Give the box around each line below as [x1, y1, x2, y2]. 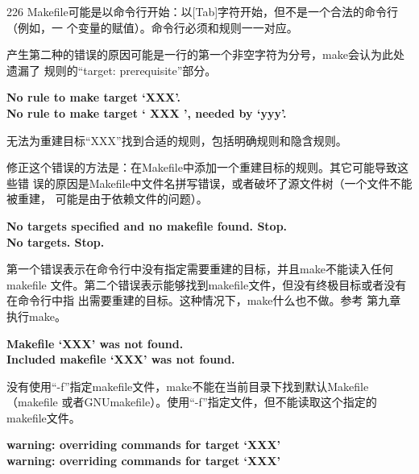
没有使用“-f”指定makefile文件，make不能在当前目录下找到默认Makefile [6, 377, 369, 394]
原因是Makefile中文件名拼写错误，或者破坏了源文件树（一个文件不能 [55, 174, 413, 191]
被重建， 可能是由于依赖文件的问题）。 [6, 190, 208, 207]
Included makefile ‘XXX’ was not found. [6, 351, 235, 368]
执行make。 [6, 307, 66, 324]
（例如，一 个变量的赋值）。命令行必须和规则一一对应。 [6, 19, 298, 35]
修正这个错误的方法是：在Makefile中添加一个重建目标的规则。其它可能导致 [6, 159, 397, 176]
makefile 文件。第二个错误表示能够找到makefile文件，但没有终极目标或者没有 [6, 276, 407, 293]
